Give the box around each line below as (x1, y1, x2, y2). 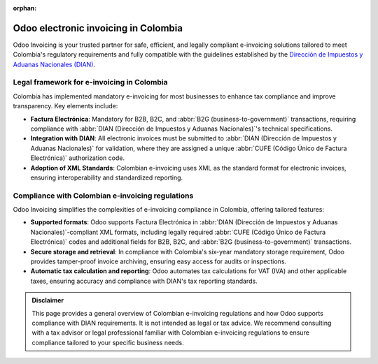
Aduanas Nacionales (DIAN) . (13, 60, 96, 68)
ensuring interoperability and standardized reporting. (30, 173, 183, 182)
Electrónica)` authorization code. (30, 154, 125, 162)
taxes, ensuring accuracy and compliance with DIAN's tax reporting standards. (30, 277, 258, 285)
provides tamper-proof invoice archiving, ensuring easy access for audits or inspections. (30, 257, 287, 265)
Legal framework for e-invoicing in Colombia (13, 78, 168, 87)
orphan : (13, 4, 37, 12)
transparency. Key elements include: (13, 102, 118, 110)
